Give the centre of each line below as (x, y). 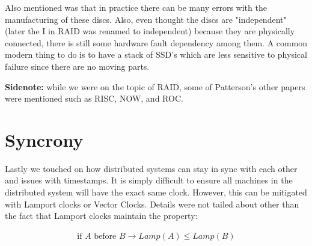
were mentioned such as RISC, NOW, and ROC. (94, 98)
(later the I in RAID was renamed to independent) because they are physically (150, 31)
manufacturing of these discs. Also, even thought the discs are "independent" (146, 19)
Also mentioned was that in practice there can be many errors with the (136, 7)
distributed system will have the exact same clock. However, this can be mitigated (156, 192)
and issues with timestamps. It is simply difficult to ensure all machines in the (149, 180)
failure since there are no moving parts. (77, 66)
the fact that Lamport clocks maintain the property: (101, 216)
